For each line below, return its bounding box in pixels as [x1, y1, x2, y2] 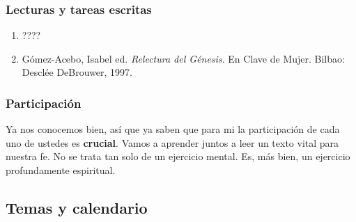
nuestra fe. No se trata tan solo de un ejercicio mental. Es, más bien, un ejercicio [6, 149, 350, 164]
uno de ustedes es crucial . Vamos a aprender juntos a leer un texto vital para [6, 135, 339, 150]
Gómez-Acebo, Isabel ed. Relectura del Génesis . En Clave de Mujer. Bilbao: [22, 51, 345, 65]
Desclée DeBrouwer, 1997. [22, 65, 132, 79]
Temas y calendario [6, 196, 148, 218]
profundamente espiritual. [6, 163, 116, 177]
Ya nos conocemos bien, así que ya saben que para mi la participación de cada [6, 122, 340, 136]
